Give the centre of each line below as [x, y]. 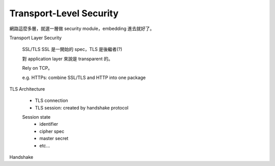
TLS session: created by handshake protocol [82, 107]
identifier [49, 124]
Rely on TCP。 [37, 68]
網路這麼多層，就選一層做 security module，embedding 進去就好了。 [82, 29]
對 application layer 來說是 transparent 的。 [67, 59]
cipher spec [52, 131]
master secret [54, 139]
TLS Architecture [27, 89]
